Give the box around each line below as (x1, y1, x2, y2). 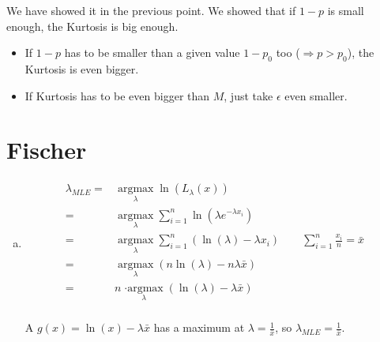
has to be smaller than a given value (64, 44, 240, 61)
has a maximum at (153, 319, 245, 336)
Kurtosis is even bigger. (24, 60, 139, 77)
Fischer (6, 133, 87, 166)
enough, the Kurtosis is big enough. (6, 17, 179, 34)
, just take (224, 87, 273, 103)
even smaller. (284, 87, 348, 103)
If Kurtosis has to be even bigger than (24, 87, 210, 103)
